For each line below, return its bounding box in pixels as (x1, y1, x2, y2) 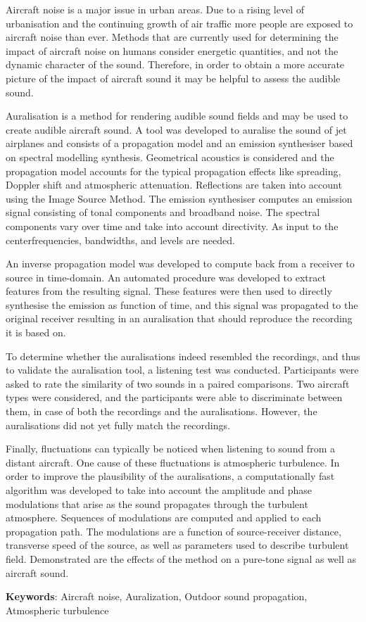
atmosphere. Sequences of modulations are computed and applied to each (6, 510, 322, 525)
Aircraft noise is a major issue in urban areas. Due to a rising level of (6, 2, 304, 16)
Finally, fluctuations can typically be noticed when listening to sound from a (6, 441, 335, 456)
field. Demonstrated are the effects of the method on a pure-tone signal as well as (6, 551, 357, 566)
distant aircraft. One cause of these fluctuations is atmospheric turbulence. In (6, 455, 340, 469)
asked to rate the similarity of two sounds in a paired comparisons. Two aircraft (6, 376, 350, 391)
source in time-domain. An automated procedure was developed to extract (6, 269, 326, 284)
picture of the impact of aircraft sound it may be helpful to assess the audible (6, 70, 341, 85)
